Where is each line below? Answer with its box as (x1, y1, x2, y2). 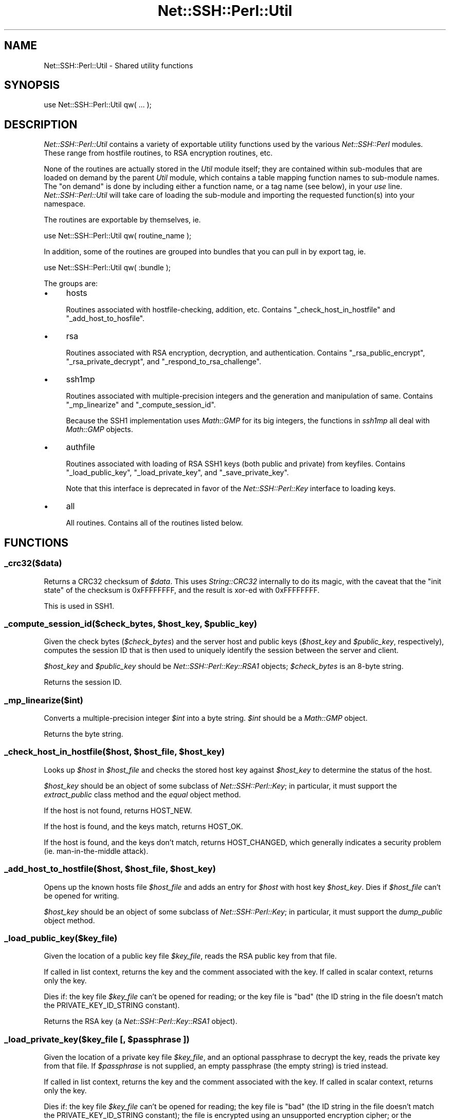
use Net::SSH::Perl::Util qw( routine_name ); (44, 231, 192, 240)
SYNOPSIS (4, 79, 60, 92)
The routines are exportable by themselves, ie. (44, 215, 201, 225)
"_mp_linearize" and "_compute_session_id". (66, 400, 216, 409)
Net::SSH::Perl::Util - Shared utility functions (44, 61, 193, 70)
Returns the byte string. (44, 730, 123, 738)
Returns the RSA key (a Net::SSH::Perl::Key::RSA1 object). (44, 1017, 238, 1026)
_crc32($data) (4, 558, 62, 569)
